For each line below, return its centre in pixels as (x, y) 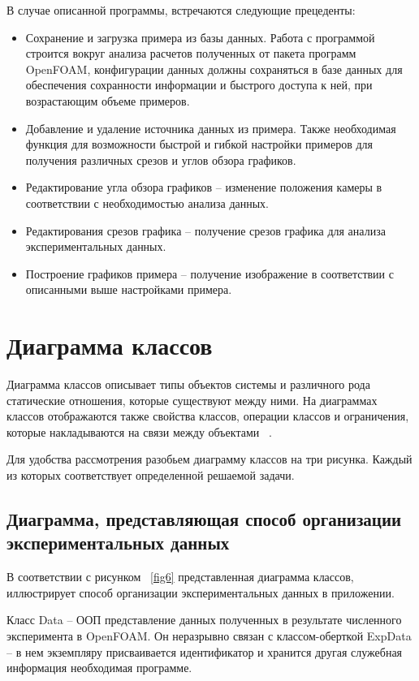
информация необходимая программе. (99, 668)
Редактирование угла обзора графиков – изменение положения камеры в (204, 187)
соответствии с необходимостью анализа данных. (147, 203)
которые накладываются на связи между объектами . (139, 431)
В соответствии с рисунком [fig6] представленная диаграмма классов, (180, 577)
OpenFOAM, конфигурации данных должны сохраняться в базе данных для (214, 69)
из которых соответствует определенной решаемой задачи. (151, 475)
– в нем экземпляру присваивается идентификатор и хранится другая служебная (205, 651)
